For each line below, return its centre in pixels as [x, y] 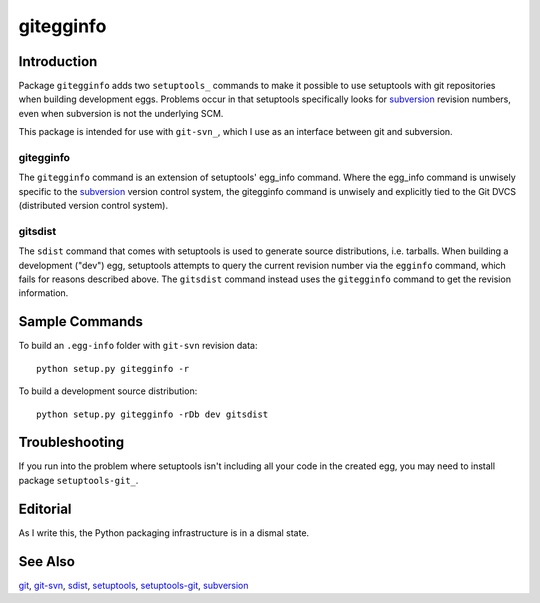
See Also [46, 561]
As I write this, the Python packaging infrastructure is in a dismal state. [164, 532]
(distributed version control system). [93, 206]
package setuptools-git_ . [78, 480]
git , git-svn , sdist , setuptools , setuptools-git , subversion [133, 585]
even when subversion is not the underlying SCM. [121, 113]
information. [43, 293]
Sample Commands [81, 321]
